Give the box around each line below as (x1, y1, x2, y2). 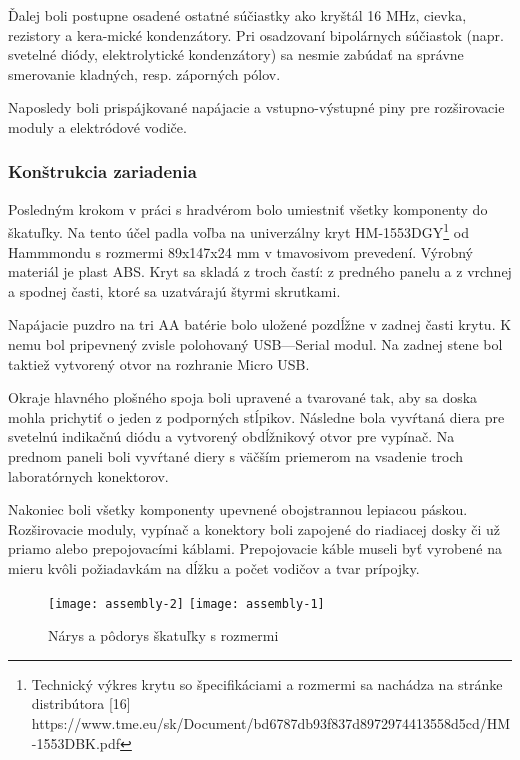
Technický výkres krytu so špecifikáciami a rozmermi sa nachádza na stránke (31, 673, 503, 694)
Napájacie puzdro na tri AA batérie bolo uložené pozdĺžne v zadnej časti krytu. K (8, 314, 512, 335)
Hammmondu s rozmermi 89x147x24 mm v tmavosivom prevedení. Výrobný (8, 241, 473, 262)
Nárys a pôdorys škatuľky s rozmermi (48, 625, 279, 646)
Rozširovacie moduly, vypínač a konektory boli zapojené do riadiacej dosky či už (8, 518, 501, 539)
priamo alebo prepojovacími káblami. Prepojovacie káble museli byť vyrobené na (8, 538, 502, 559)
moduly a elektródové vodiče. (8, 116, 187, 137)
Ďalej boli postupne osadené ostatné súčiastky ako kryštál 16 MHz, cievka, (8, 5, 467, 25)
